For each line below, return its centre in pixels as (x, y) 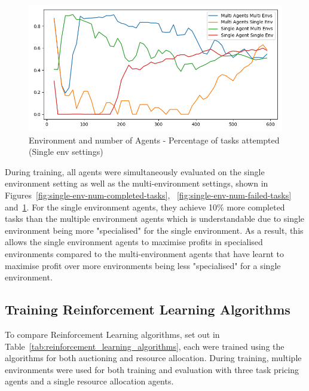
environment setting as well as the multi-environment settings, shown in (137, 183)
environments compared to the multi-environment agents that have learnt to (144, 253)
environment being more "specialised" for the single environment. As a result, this (154, 230)
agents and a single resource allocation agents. (89, 381)
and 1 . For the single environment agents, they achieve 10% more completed (145, 207)
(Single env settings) (66, 152)
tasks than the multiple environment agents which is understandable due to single (155, 219)
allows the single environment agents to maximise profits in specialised (134, 242)
